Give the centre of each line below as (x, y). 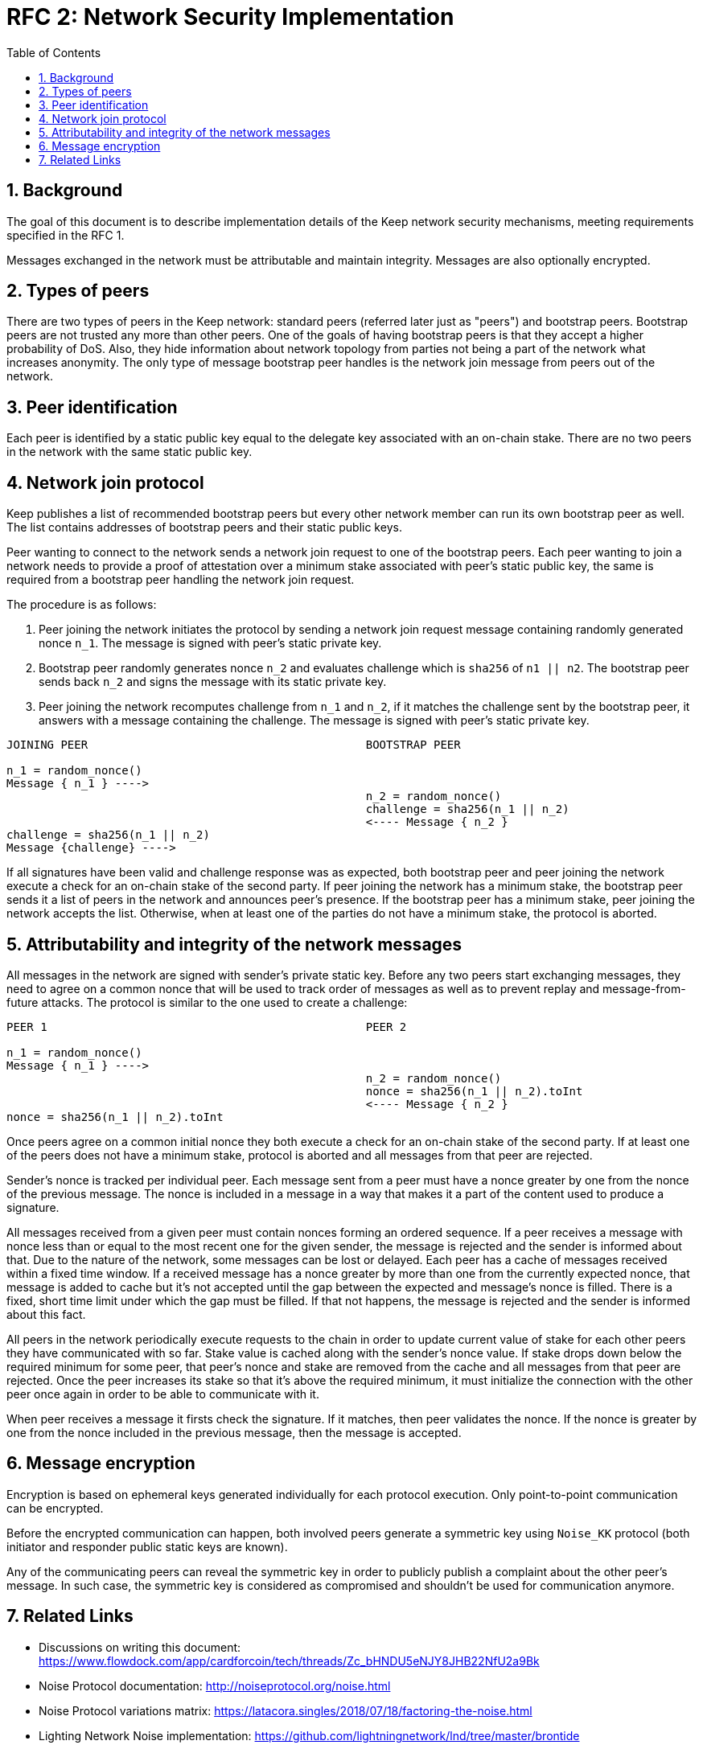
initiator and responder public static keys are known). (147, 1546)
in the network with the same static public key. (129, 452)
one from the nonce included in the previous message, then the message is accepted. (234, 1432)
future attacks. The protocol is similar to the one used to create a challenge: (207, 1002)
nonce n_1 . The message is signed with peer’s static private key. (210, 643)
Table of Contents (54, 52)
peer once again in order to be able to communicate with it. (163, 1394)
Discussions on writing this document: (140, 1647)
